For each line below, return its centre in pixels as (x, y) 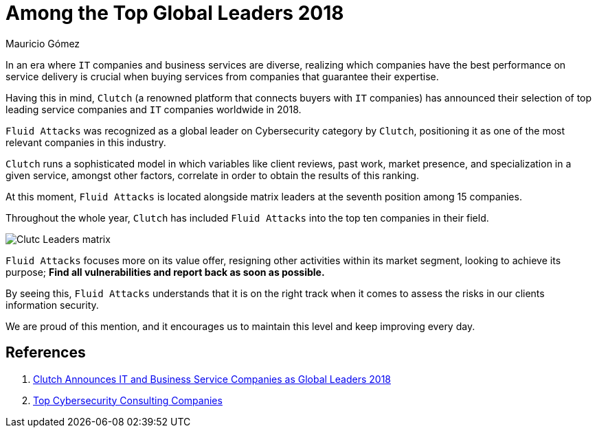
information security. (52, 305)
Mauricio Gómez (43, 43)
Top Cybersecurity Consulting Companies (128, 400)
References (46, 353)
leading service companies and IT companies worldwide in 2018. (154, 109)
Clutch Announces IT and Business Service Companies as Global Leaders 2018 (212, 379)
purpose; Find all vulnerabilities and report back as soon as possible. (165, 272)
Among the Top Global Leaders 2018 (175, 13)
